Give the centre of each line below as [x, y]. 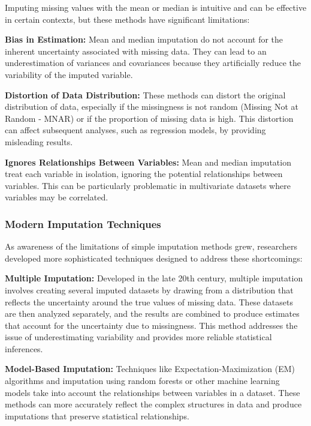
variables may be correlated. [57, 197]
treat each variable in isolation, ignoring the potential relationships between [144, 174]
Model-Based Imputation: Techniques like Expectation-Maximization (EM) [150, 369]
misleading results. [39, 141]
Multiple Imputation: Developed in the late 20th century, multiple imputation [154, 278]
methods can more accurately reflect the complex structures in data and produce [153, 404]
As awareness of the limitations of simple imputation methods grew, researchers [151, 246]
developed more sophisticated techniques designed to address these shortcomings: [154, 258]
